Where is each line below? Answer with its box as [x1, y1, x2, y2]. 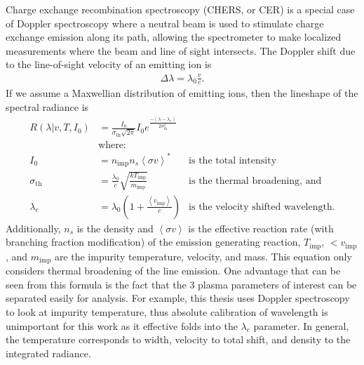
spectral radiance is [6, 99, 89, 114]
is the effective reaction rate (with [188, 220, 334, 235]
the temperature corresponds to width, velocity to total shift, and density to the [6, 332, 351, 347]
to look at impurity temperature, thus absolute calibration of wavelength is [6, 304, 328, 319]
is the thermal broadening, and [189, 175, 322, 186]
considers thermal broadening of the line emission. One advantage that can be [6, 263, 341, 278]
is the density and [76, 220, 154, 235]
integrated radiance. [6, 345, 91, 360]
